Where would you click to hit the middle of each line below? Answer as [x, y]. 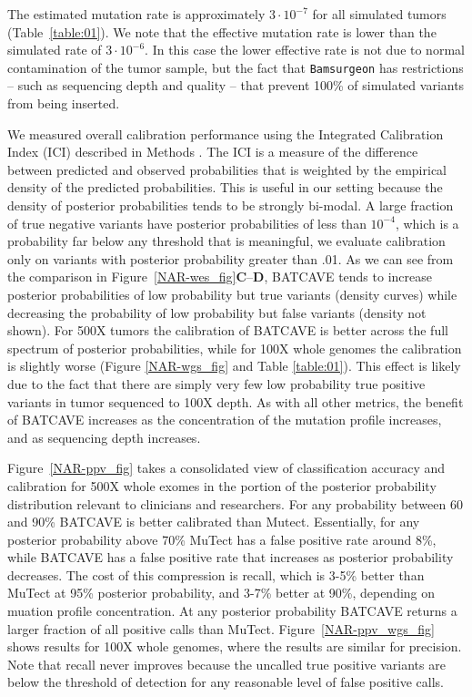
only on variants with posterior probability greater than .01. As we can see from [231, 258]
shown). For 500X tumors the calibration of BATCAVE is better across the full [228, 330]
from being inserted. [64, 103]
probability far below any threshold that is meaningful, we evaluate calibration [226, 241]
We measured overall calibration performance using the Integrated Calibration [226, 133]
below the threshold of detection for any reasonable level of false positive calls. [226, 682]
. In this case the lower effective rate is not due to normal [305, 50]
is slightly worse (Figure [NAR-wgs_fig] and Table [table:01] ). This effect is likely [234, 366]
